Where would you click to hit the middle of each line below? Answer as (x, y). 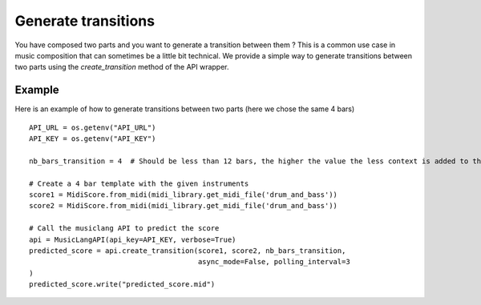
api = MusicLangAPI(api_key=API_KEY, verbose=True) (133, 239)
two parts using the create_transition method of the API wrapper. (122, 67)
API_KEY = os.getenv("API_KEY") (93, 139)
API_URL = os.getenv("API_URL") (93, 127)
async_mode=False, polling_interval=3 (274, 262)
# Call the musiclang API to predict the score (124, 229)
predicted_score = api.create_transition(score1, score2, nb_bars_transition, (188, 251)
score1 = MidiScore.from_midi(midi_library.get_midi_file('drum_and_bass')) (184, 195)
